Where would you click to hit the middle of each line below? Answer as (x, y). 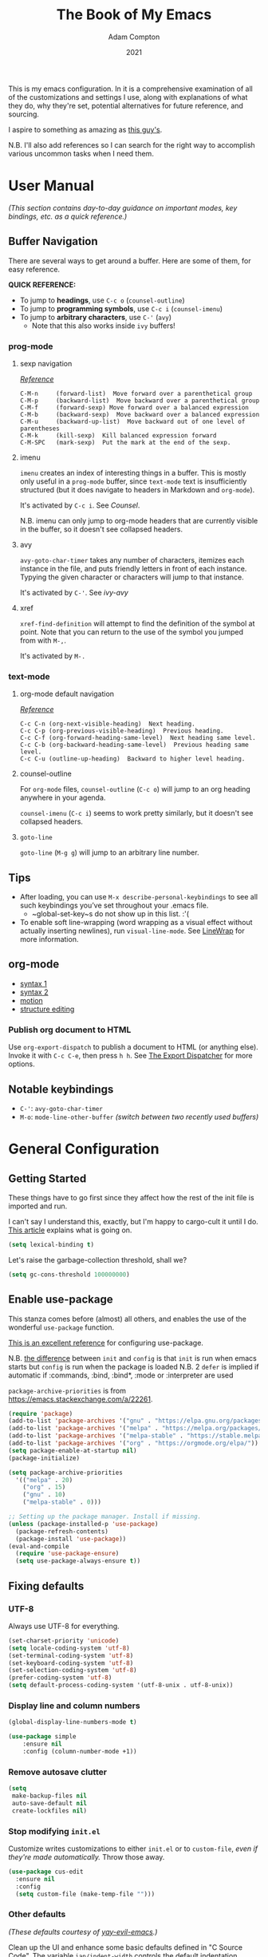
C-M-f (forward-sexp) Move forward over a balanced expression (134, 407)
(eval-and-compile (39, 1546)
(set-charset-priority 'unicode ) (64, 1641)
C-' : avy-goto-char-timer (61, 1109)
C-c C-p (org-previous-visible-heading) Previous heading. (122, 731)
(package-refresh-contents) (62, 1531)
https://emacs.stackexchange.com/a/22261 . (81, 1399)
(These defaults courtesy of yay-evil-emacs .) (83, 1931)
